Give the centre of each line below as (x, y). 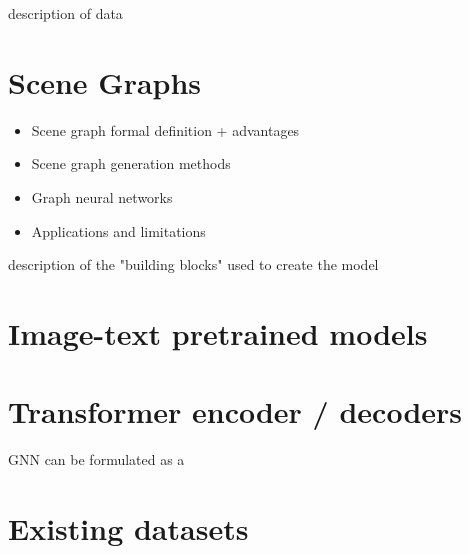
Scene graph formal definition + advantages (165, 129)
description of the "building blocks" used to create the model (193, 264)
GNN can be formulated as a (96, 459)
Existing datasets (128, 527)
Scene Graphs (105, 81)
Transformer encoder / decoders (235, 411)
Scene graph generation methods (131, 163)
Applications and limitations (118, 230)
